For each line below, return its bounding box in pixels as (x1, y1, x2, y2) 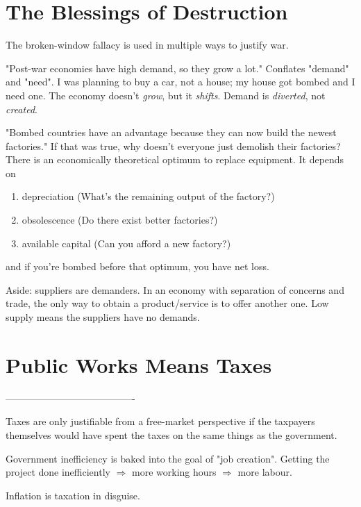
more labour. (237, 465, 292, 479)
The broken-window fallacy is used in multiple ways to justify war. (6, 38, 289, 52)
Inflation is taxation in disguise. (6, 488, 140, 502)
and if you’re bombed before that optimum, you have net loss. (6, 259, 269, 274)
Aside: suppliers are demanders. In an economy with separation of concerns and (6, 282, 344, 297)
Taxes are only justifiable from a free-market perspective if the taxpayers (6, 414, 315, 429)
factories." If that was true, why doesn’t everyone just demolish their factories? (6, 138, 341, 153)
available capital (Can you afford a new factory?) (22, 235, 231, 250)
